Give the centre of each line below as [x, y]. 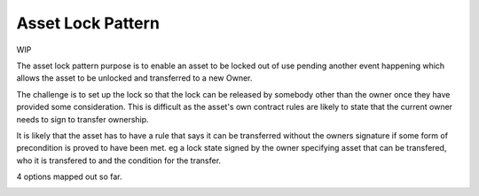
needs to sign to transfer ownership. [83, 119]
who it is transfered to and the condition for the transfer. [119, 161]
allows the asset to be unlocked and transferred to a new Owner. [134, 78]
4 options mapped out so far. [70, 176]
